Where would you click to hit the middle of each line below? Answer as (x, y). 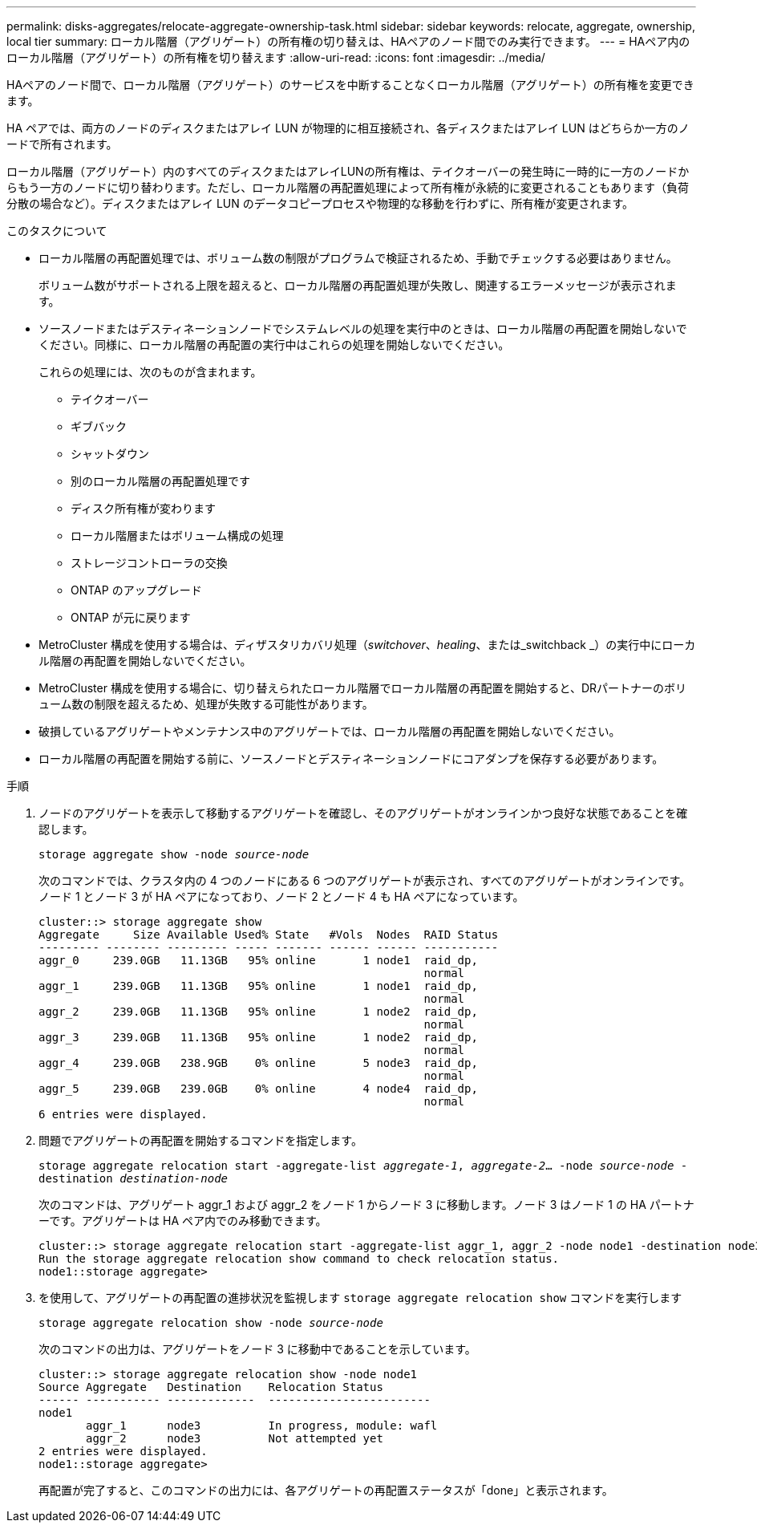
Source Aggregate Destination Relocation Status (211, 1387)
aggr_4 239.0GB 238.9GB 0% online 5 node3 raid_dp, (258, 1063)
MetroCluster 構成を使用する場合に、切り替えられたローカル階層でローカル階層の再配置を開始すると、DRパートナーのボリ (363, 688)
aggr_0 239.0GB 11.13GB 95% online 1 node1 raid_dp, (258, 960)
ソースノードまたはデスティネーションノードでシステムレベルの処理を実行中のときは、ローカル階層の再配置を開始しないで (363, 329)
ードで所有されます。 (62, 144)
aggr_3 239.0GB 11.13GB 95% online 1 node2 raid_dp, (258, 1037)
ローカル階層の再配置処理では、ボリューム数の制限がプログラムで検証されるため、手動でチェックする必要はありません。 (358, 258)
